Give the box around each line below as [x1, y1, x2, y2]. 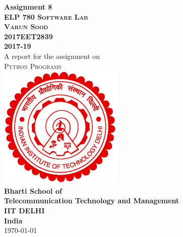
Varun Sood [4, 21, 48, 32]
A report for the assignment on [4, 50, 100, 61]
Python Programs [4, 60, 62, 71]
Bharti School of [4, 185, 62, 196]
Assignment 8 [4, 2, 52, 12]
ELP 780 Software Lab [4, 11, 88, 22]
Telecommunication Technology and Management [4, 195, 179, 206]
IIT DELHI [4, 205, 45, 215]
